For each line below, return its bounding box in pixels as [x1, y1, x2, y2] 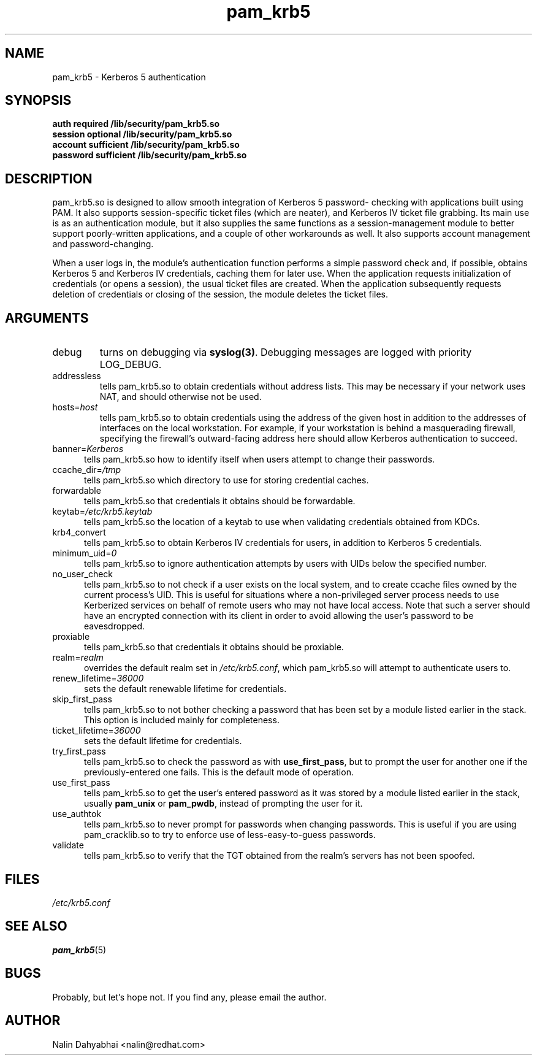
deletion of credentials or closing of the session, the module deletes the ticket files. [52, 289, 389, 300]
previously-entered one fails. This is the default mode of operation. [84, 767, 354, 778]
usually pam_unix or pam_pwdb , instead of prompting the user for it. [84, 798, 363, 809]
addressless [52, 371, 101, 382]
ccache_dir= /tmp [52, 464, 121, 475]
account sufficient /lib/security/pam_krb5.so [52, 139, 240, 150]
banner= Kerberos [52, 444, 124, 455]
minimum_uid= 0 [52, 548, 117, 559]
